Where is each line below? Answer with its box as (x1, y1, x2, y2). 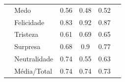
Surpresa (14, 41, 41, 52)
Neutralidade (14, 54, 54, 64)
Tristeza (14, 29, 38, 39)
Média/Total (14, 65, 53, 76)
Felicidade (14, 17, 44, 27)
